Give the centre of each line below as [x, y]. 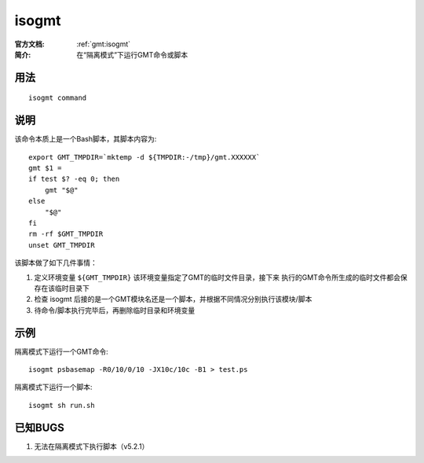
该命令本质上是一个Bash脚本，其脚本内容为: [86, 139]
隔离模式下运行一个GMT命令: [62, 351]
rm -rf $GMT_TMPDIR [66, 234]
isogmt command [58, 98]
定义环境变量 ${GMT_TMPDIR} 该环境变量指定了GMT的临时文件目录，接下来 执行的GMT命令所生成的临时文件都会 [217, 277]
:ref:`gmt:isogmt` [104, 44]
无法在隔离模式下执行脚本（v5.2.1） [91, 446]
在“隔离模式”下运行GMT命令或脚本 [132, 54]
